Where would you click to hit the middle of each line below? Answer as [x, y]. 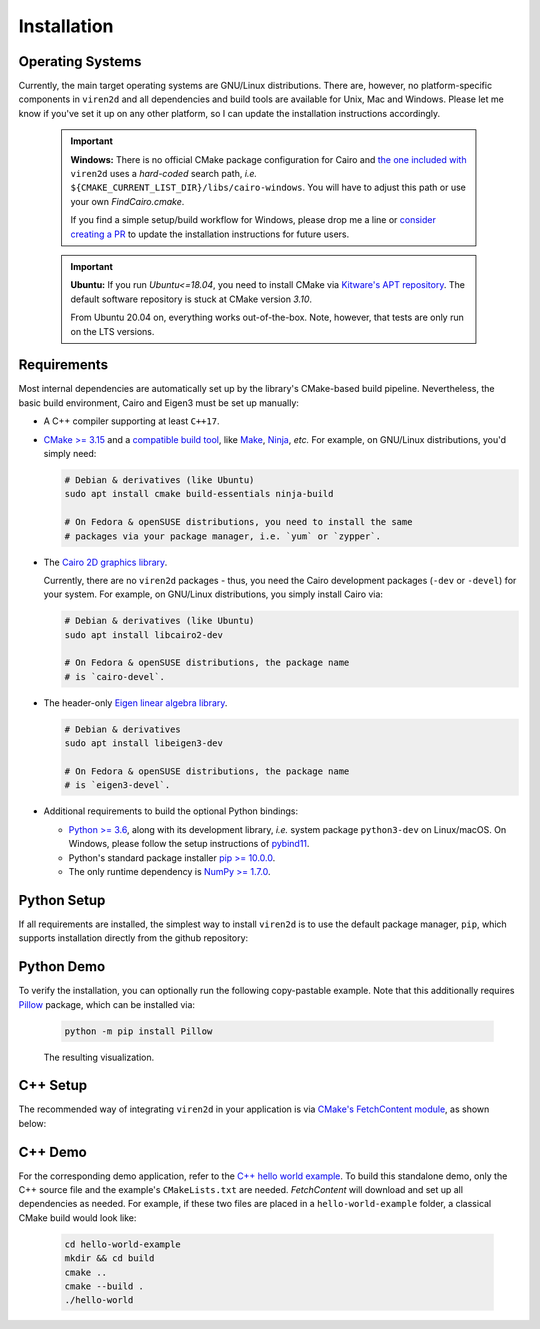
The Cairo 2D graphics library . [105, 562]
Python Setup [62, 900]
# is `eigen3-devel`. [117, 785]
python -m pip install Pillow [138, 1031]
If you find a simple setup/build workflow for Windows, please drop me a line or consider [253, 220]
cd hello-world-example [123, 1244]
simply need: [70, 453]
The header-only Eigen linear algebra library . [135, 702]
